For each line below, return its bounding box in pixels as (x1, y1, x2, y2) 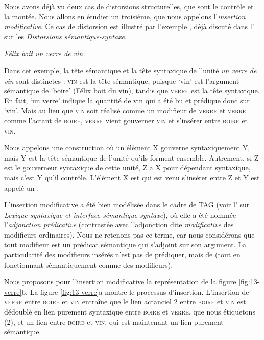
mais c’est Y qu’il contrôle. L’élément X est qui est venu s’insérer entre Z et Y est (4, 172, 260, 182)
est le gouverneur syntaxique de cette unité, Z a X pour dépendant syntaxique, (4, 162, 251, 173)
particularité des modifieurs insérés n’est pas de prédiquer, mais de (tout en (4, 249, 241, 260)
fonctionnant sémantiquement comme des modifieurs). (4, 259, 173, 270)
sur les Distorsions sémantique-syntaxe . (4, 31, 127, 41)
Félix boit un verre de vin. (4, 48, 85, 59)
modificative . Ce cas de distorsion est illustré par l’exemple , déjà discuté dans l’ (4, 21, 254, 32)
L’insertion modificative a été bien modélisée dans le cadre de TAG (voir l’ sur (4, 199, 250, 210)
